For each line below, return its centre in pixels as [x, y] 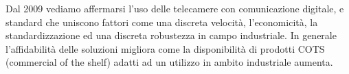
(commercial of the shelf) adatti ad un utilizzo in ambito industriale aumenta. [169, 62]
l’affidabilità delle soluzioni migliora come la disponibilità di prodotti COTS [165, 48]
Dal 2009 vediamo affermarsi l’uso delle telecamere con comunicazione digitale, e [175, 8]
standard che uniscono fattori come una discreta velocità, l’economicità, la [162, 22]
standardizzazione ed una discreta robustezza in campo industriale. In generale [171, 35]
